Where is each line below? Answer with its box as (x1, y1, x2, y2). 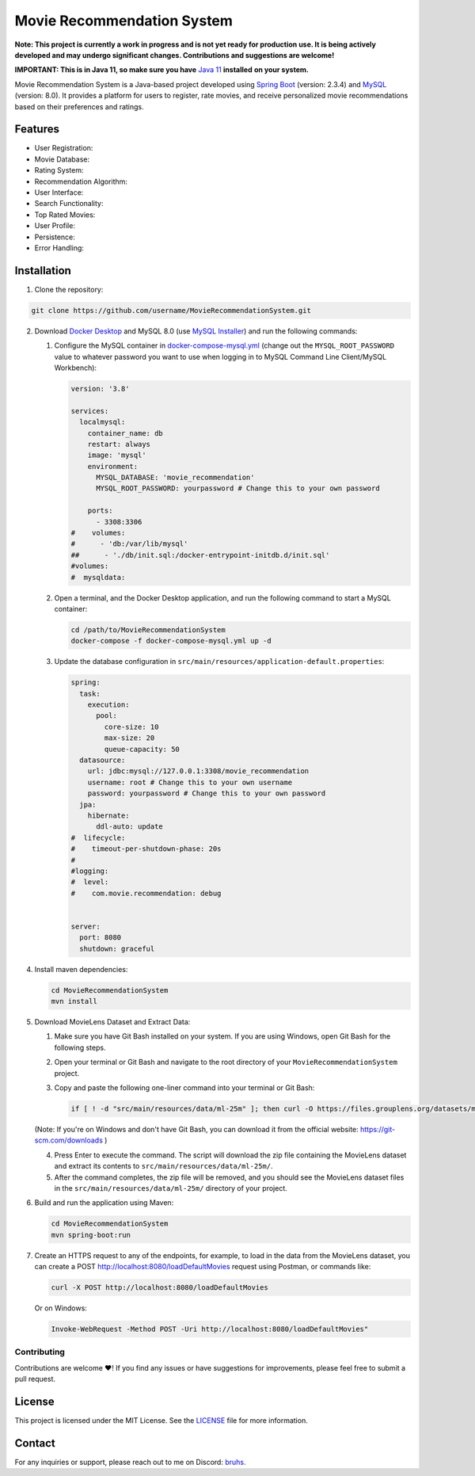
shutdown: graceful (79, 944, 155, 953)
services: (70, 406, 109, 415)
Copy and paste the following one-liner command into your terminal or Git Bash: (54, 1082, 315, 1093)
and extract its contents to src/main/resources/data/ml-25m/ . (54, 1161, 273, 1171)
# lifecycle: (70, 833, 126, 842)
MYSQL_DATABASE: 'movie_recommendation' (96, 473, 255, 482)
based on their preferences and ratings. (14, 101, 144, 111)
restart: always (87, 440, 150, 448)
